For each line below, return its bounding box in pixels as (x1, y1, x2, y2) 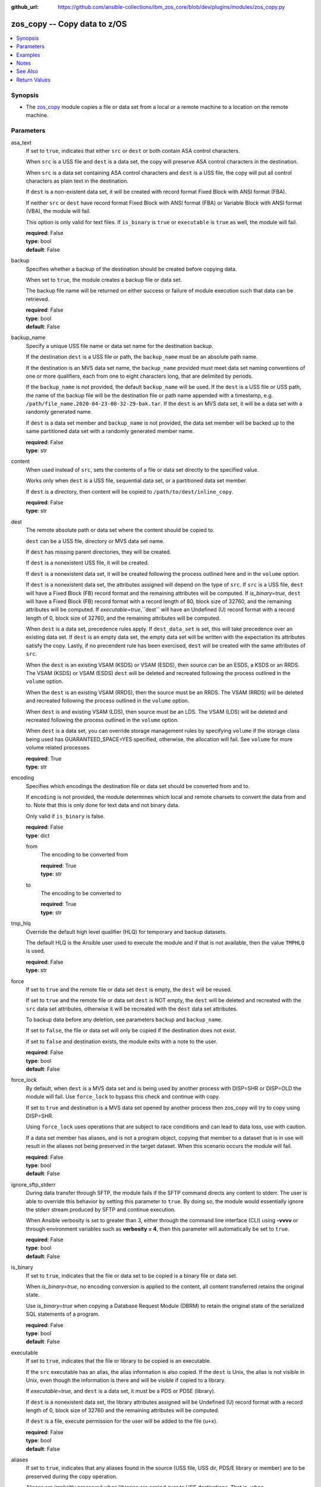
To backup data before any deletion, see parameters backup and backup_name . (26, 1016, 223, 1023)
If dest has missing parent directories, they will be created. (26, 548, 172, 556)
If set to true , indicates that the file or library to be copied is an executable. (26, 1357, 212, 1364)
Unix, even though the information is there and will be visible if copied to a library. (26, 1376, 226, 1384)
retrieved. (26, 295, 50, 303)
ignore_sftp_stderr (11, 1181, 56, 1188)
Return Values (16, 76, 51, 83)
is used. (26, 948, 46, 955)
